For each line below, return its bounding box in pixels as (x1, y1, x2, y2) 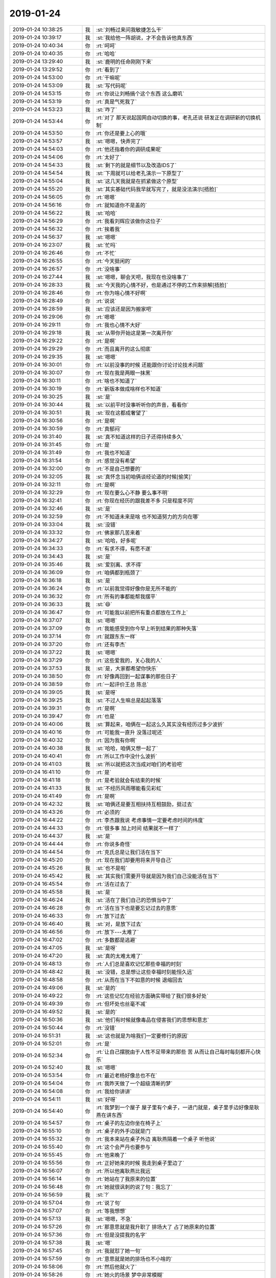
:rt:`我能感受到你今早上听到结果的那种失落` (96, 625, 199, 632)
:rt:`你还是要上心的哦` (96, 129, 148, 136)
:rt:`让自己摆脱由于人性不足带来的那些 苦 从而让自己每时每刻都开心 (96, 1048, 256, 1055)
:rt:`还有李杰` (96, 641, 127, 648)
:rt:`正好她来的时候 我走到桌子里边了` (96, 1159, 185, 1167)
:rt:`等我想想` (96, 1207, 127, 1214)
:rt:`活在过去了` (96, 880, 132, 887)
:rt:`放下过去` (96, 912, 127, 920)
